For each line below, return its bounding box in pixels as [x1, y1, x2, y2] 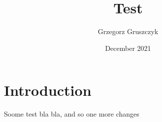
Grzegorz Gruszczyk [97, 26, 159, 37]
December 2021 [105, 42, 151, 53]
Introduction [4, 80, 92, 100]
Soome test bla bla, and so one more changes [4, 109, 139, 119]
